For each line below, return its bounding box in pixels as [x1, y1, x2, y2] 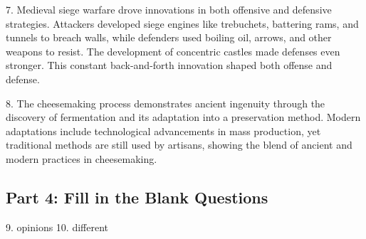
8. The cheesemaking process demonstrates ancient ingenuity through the [6, 95, 325, 110]
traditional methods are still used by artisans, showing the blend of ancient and [6, 137, 352, 152]
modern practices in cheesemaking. [6, 151, 157, 166]
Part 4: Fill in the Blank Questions [6, 186, 268, 208]
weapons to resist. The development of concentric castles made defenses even [6, 43, 340, 58]
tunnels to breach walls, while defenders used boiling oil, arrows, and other [6, 30, 332, 45]
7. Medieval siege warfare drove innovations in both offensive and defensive [6, 2, 332, 16]
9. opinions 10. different [6, 219, 109, 234]
